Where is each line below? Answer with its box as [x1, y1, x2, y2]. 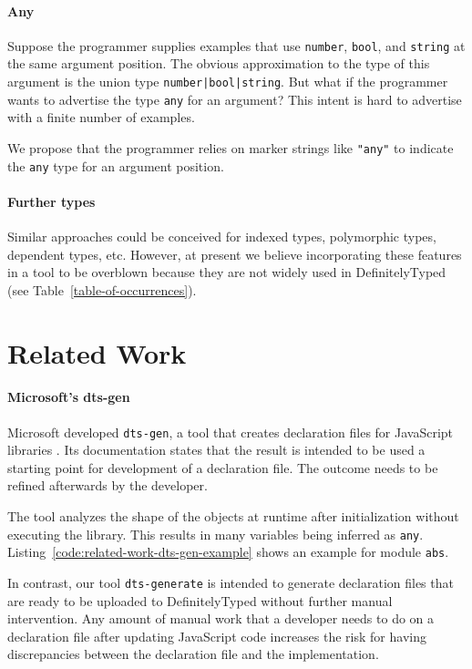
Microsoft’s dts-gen [7, 387, 130, 407]
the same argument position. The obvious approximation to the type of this [7, 54, 430, 73]
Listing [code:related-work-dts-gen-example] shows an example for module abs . [7, 542, 449, 561]
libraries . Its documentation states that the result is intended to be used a [7, 440, 426, 459]
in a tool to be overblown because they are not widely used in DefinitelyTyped [7, 262, 446, 282]
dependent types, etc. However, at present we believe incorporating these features [7, 244, 462, 263]
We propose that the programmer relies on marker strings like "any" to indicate [7, 138, 454, 157]
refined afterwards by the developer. [7, 476, 208, 495]
